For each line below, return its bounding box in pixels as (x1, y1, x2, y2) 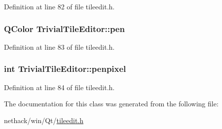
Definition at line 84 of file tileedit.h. (4, 82, 115, 92)
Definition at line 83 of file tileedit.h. (4, 41, 115, 52)
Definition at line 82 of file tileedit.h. (4, 1, 115, 11)
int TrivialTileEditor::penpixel (4, 63, 126, 75)
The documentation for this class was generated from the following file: (4, 98, 219, 109)
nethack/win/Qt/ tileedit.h (4, 115, 84, 125)
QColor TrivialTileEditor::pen (4, 22, 125, 34)
